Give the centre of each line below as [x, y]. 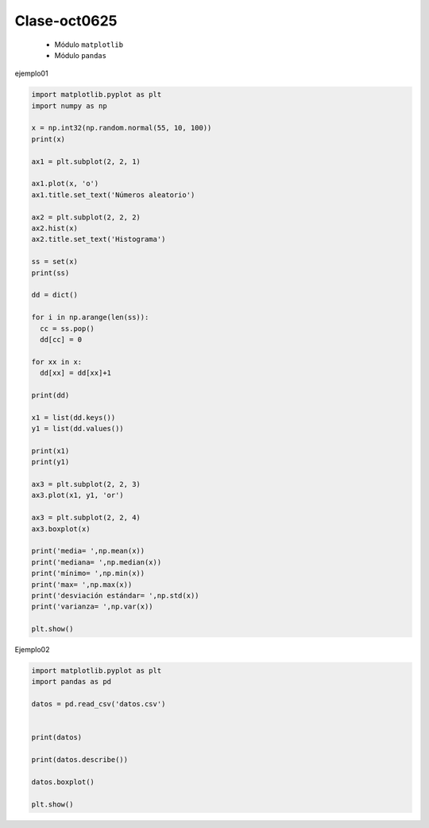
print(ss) [50, 273]
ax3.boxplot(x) [61, 529]
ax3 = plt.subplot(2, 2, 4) [86, 518]
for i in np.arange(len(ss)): [90, 317]
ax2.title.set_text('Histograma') [99, 239]
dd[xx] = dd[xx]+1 [75, 373]
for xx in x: [57, 362]
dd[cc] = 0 [61, 339]
